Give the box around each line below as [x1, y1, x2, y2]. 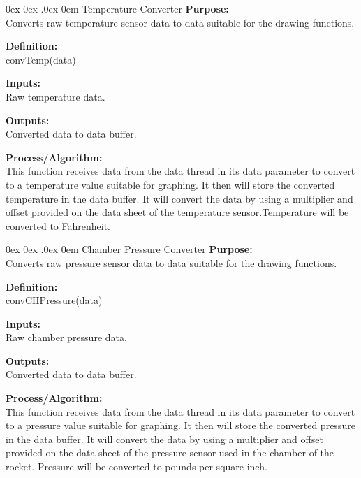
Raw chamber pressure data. [6, 330, 127, 345]
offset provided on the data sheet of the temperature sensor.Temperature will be [6, 205, 349, 219]
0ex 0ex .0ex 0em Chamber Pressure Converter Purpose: [6, 242, 253, 256]
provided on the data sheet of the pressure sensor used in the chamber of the [6, 445, 334, 460]
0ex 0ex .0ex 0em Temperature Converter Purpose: [6, 1, 229, 15]
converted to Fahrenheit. [6, 218, 111, 233]
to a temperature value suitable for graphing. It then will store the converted [6, 177, 335, 191]
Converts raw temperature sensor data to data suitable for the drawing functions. [6, 15, 355, 29]
